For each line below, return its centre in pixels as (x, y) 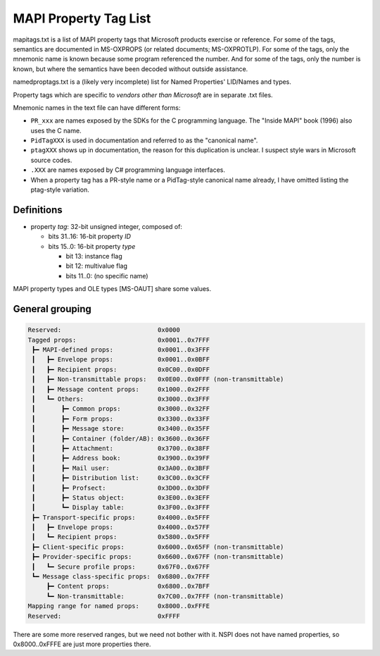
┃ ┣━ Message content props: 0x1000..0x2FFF (121, 389)
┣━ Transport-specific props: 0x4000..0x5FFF (121, 517)
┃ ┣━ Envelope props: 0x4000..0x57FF (121, 527)
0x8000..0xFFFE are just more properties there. (82, 644)
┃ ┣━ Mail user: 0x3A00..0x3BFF (121, 468)
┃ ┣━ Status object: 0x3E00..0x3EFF (121, 497)
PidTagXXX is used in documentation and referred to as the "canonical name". (144, 140)
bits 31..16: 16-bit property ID (90, 237)
